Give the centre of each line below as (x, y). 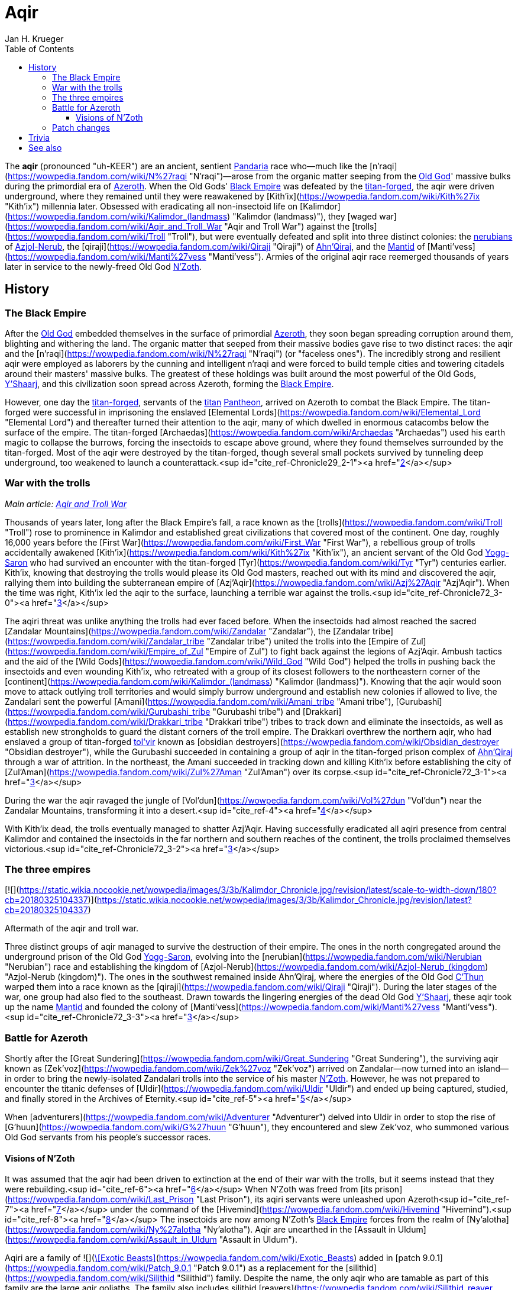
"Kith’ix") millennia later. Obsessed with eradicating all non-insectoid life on (151, 206)
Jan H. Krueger (34, 38)
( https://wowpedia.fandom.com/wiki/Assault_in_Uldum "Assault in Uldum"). (151, 1240)
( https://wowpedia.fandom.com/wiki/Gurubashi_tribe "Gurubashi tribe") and (153, 711)
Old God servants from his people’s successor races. (108, 1137)
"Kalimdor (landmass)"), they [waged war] (315, 216)
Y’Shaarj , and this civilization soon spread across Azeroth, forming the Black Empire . (169, 383)
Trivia (39, 137)
